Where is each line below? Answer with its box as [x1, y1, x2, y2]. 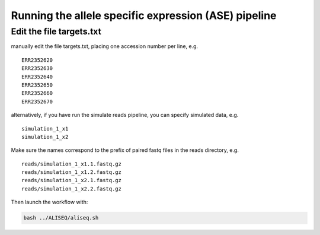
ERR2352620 [21, 56, 53, 63]
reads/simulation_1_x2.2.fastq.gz [21, 185, 121, 192]
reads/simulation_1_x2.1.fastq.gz [21, 177, 121, 184]
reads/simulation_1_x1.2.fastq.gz [21, 169, 121, 176]
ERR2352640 [21, 73, 53, 80]
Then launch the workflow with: [11, 199, 88, 206]
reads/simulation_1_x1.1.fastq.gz [21, 160, 121, 167]
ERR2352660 [21, 90, 53, 97]
